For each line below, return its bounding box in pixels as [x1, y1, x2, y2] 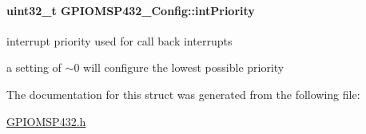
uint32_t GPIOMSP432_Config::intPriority [6, 2, 255, 18]
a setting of [6, 59, 62, 76]
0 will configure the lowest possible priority [74, 59, 284, 76]
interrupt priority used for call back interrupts [6, 32, 233, 49]
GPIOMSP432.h [6, 112, 86, 129]
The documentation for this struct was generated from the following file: [6, 85, 360, 102]
